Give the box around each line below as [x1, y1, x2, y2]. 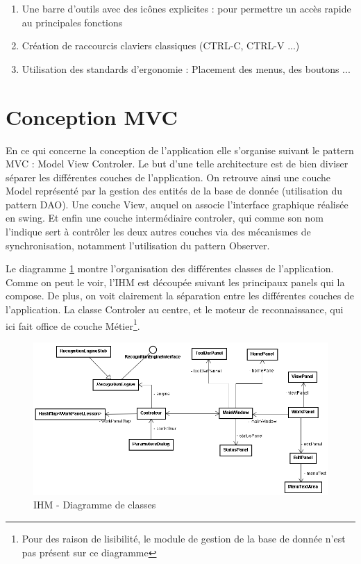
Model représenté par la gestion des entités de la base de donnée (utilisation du [6, 183, 343, 198]
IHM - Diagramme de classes [33, 497, 156, 512]
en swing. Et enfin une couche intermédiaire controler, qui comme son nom [6, 210, 324, 225]
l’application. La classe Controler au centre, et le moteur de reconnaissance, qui [6, 302, 344, 317]
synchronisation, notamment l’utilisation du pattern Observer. [6, 238, 270, 252]
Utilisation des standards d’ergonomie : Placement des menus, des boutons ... [22, 61, 351, 76]
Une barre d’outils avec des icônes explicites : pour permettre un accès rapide [22, 1, 351, 15]
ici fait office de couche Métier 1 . [6, 316, 140, 333]
